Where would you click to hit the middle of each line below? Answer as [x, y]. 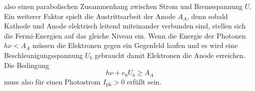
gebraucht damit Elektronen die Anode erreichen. [170, 55]
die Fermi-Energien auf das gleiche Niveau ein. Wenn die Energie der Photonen [125, 35]
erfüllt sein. [144, 81]
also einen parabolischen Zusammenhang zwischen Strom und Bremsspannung [123, 6]
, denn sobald [207, 16]
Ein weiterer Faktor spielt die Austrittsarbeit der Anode [90, 16]
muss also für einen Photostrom [52, 81]
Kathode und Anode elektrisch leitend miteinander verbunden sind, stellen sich [125, 26]
